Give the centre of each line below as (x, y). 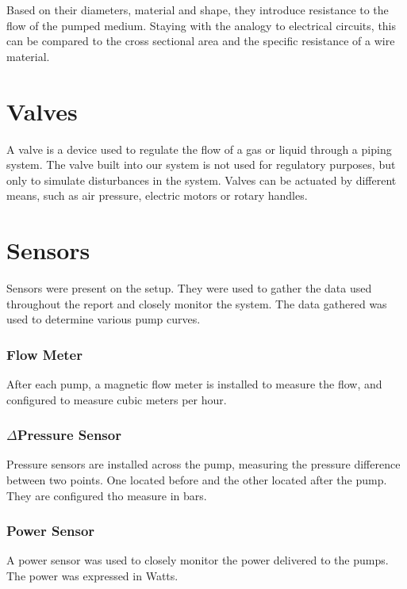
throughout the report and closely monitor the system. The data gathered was (197, 303)
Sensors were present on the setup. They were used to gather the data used (189, 288)
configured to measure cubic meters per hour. (117, 399)
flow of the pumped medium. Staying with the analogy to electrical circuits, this (202, 25)
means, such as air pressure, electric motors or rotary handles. (157, 195)
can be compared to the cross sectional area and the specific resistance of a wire (201, 41)
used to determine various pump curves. (104, 319)
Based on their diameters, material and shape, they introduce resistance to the (198, 10)
